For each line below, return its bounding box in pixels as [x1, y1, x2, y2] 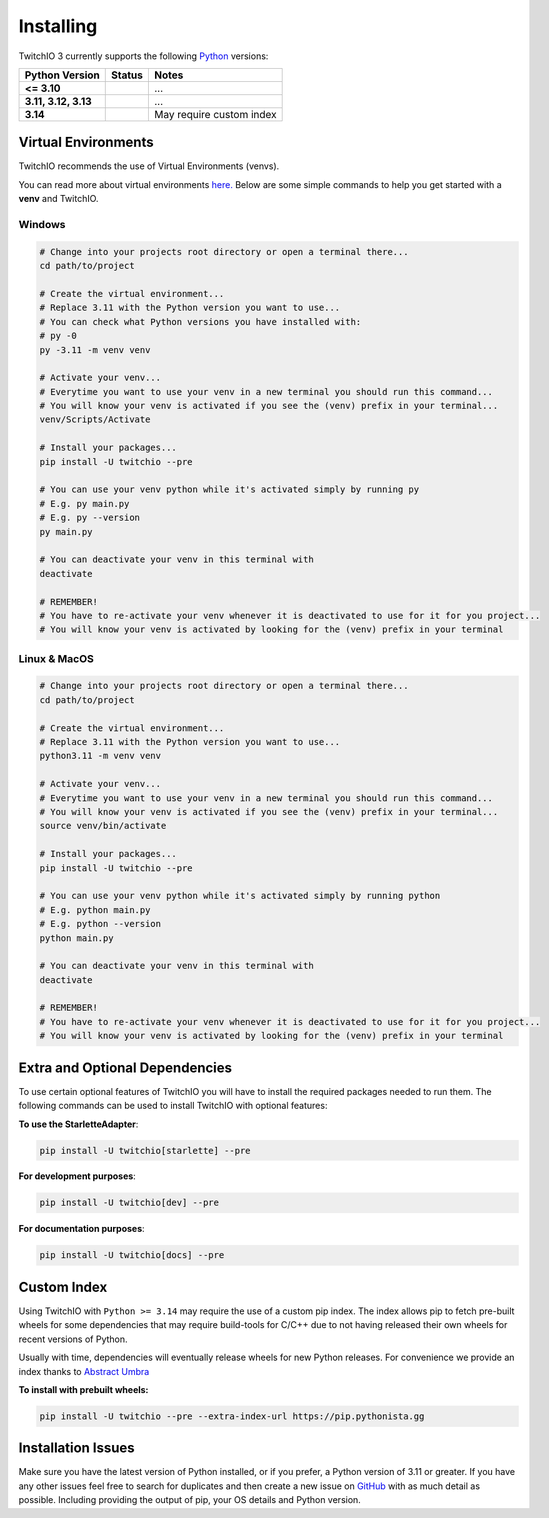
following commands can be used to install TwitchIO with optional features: [18, 1100, 328, 1112]
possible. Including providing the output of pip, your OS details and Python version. [18, 1494, 362, 1506]
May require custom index [153, 107, 277, 121]
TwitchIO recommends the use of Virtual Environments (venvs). [18, 160, 280, 172]
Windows [18, 218, 66, 231]
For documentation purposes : [18, 1223, 145, 1235]
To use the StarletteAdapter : [18, 1118, 139, 1130]
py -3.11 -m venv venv [39, 344, 151, 355]
